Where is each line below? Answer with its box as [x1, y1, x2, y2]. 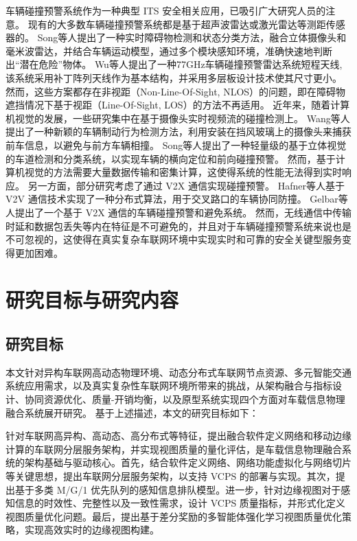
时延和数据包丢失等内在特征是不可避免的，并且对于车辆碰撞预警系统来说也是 [5, 218, 352, 233]
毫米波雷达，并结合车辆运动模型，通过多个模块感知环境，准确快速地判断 [5, 43, 332, 58]
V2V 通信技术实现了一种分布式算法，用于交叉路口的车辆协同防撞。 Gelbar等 [5, 192, 348, 206]
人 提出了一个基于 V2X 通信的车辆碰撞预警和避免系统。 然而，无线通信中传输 [5, 205, 352, 219]
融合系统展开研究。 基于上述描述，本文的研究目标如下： [5, 405, 259, 419]
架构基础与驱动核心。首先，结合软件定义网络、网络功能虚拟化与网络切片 [24, 455, 352, 470]
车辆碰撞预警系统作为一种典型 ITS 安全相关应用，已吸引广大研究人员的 [5, 3, 326, 17]
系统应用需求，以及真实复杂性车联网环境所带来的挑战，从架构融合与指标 [5, 378, 332, 393]
